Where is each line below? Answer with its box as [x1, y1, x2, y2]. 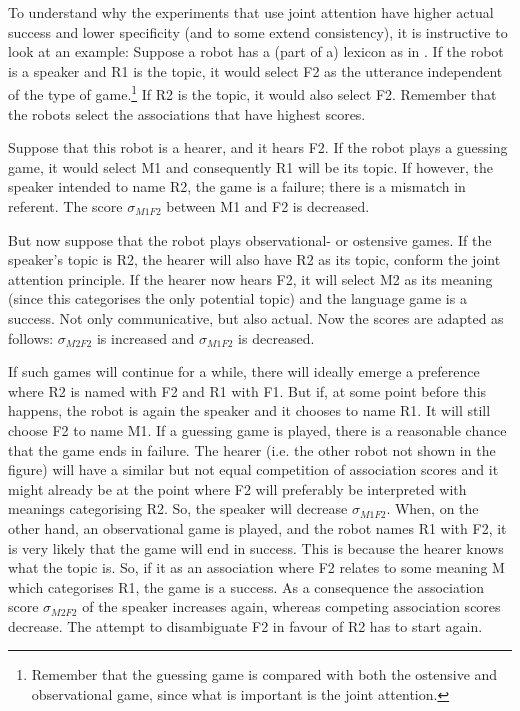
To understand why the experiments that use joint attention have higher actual [8, 2, 494, 22]
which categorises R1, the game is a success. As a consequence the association [8, 576, 485, 597]
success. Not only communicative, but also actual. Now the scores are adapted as [8, 307, 504, 328]
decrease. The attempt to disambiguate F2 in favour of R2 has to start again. [8, 615, 483, 636]
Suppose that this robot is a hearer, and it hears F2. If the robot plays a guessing [8, 137, 508, 158]
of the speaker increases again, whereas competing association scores [82, 596, 501, 617]
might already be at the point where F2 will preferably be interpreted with [8, 478, 467, 499]
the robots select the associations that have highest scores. [8, 103, 366, 124]
